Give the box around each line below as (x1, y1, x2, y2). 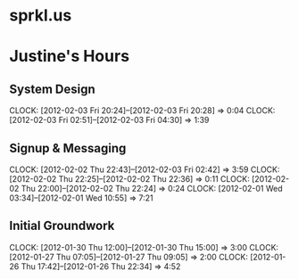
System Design (9, 81, 95, 96)
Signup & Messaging (9, 140, 127, 156)
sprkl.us (9, 5, 72, 26)
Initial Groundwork (9, 218, 115, 234)
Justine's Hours (9, 46, 130, 67)
